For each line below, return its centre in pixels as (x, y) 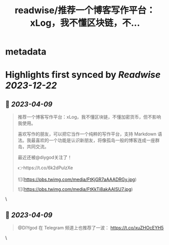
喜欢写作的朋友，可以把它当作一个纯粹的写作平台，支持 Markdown (87, 134)
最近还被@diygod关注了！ (45, 158)
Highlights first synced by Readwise (83, 75)
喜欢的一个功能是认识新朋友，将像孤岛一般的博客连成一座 (95, 140)
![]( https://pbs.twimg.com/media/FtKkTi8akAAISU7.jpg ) (75, 189)
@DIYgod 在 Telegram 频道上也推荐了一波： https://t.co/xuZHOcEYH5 (91, 228)
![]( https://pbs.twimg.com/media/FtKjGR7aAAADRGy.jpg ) (77, 179)
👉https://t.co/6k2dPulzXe (45, 168)
